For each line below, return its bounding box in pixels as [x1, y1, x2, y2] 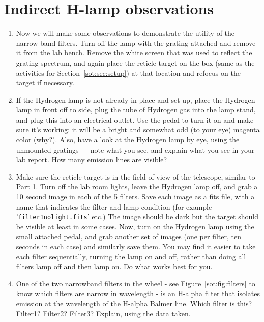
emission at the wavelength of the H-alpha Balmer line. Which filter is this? [16, 298, 252, 309]
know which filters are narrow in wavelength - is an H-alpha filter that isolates [16, 288, 260, 299]
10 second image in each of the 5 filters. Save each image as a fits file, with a [16, 191, 255, 202]
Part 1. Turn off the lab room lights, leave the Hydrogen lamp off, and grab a [16, 181, 258, 192]
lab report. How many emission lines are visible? [16, 154, 167, 165]
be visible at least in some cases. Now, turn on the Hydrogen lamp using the [16, 221, 254, 231]
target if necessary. [16, 77, 74, 88]
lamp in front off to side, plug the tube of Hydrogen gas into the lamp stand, [16, 104, 256, 115]
